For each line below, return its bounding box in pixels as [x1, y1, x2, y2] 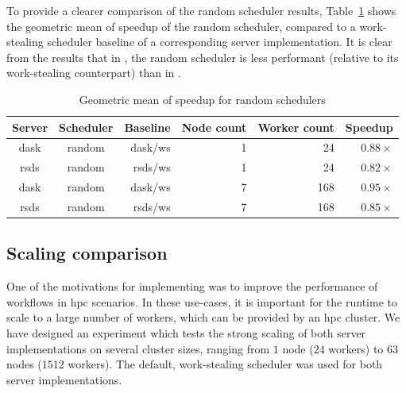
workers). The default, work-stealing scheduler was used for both [68, 356, 383, 372]
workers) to [328, 340, 384, 356]
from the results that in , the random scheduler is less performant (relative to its [6, 48, 399, 65]
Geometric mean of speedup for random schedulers [79, 91, 326, 107]
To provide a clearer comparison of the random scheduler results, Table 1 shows [6, 2, 396, 18]
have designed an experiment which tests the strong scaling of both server [6, 325, 366, 341]
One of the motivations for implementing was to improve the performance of [6, 278, 378, 295]
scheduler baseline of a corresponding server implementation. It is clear [47, 33, 392, 50]
